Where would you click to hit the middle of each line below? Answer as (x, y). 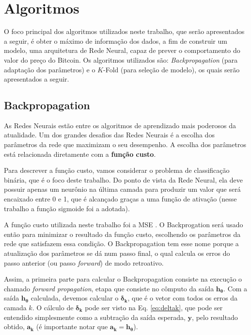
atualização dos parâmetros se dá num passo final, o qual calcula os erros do (117, 253)
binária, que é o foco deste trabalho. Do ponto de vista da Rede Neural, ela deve (123, 179)
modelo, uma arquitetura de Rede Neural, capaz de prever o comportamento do (122, 50)
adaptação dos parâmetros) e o (50, 69)
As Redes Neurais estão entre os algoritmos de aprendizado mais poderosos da (120, 125)
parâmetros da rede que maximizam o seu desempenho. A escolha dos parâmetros (125, 144)
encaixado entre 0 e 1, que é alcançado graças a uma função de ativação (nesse (120, 199)
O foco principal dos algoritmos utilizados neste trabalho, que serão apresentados (124, 31)
